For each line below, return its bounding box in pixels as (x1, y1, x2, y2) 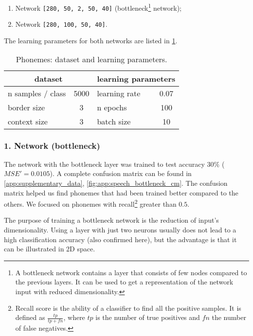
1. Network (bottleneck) (4, 140, 100, 152)
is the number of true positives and (95, 312, 200, 322)
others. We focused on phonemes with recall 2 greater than (4, 197, 177, 209)
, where (63, 312, 85, 322)
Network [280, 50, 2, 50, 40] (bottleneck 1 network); (15, 1, 182, 13)
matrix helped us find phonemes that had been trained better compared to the (4, 187, 238, 197)
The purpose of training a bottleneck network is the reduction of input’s (4, 215, 219, 225)
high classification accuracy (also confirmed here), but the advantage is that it (4, 234, 237, 244)
